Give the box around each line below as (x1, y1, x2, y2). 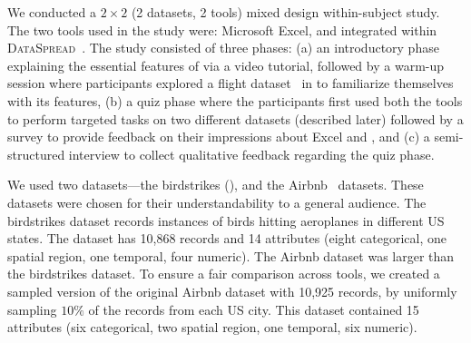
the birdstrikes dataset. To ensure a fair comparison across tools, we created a (7, 264, 440, 283)
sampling (7, 299, 57, 318)
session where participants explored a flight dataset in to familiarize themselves (7, 73, 454, 93)
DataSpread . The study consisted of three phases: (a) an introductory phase (7, 38, 439, 57)
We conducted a (7, 3, 96, 21)
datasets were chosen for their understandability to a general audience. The (7, 192, 427, 211)
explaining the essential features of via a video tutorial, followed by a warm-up (7, 55, 445, 74)
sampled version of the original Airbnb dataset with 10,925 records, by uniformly (7, 281, 457, 300)
